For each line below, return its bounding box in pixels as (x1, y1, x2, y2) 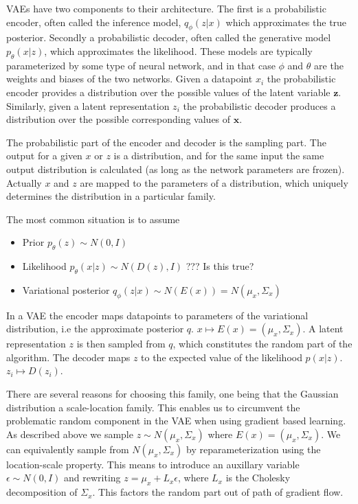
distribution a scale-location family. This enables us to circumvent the (6, 400, 300, 414)
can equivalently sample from (6, 442, 129, 456)
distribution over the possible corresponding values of (6, 112, 231, 126)
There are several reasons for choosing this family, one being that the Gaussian (6, 387, 339, 401)
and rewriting (64, 470, 121, 485)
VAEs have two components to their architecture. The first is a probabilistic (6, 1, 326, 15)
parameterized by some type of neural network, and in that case (6, 58, 276, 72)
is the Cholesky (225, 470, 291, 485)
